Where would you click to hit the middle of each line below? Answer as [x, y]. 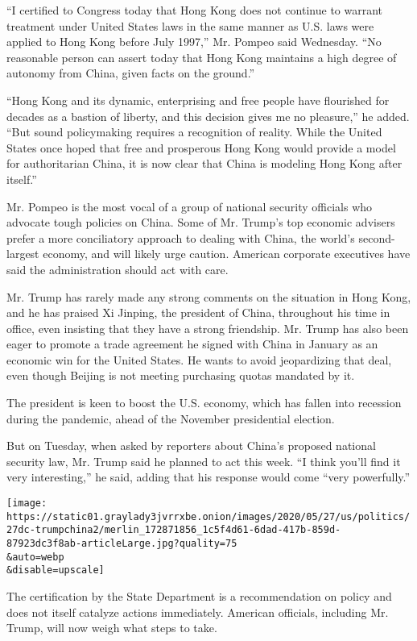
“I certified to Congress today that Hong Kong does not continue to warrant [195, 10]
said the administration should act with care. [118, 269]
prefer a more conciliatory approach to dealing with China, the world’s [181, 237]
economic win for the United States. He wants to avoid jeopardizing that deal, [199, 359]
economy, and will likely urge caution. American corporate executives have [227, 254]
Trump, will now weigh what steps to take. [112, 628]
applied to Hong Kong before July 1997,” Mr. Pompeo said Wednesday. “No [194, 42]
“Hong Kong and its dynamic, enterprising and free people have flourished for [198, 100]
